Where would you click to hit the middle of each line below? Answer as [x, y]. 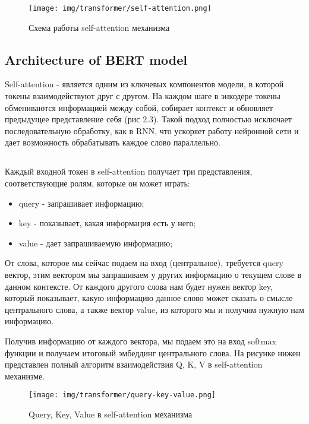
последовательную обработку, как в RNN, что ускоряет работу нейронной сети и [152, 130]
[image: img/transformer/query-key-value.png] [122, 395]
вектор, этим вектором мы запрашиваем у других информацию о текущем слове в [153, 274]
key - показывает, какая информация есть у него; [107, 223]
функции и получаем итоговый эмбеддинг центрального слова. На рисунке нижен [153, 352]
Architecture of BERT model [96, 59]
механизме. [25, 376]
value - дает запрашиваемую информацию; [96, 243]
